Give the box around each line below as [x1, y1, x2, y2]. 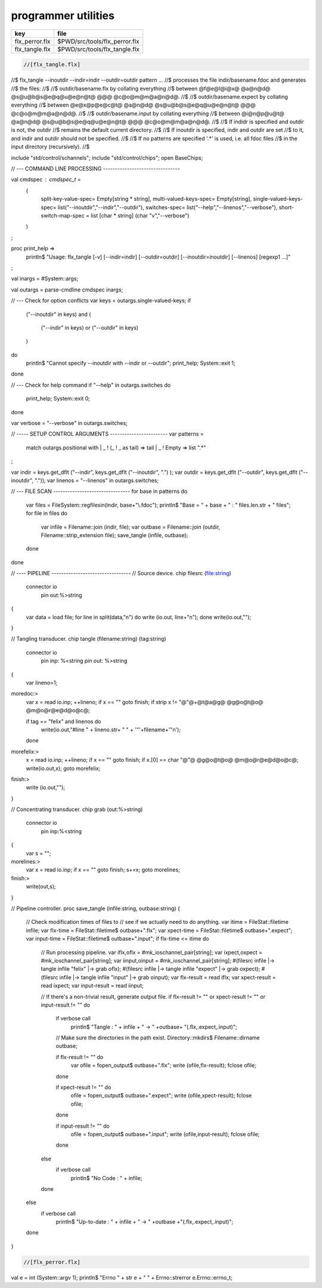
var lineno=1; [26, 679, 58, 686]
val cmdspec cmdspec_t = [11, 176, 82, 183]
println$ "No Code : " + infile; [70, 1174, 143, 1181]
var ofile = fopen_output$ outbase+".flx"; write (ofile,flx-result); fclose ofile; [70, 1062, 256, 1069]
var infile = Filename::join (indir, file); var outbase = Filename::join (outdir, [41, 523, 221, 530]
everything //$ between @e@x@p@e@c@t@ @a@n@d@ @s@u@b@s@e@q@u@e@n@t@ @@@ [11, 101, 256, 108]
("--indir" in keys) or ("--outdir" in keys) [41, 324, 139, 331]
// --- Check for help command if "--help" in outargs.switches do [11, 381, 171, 389]
